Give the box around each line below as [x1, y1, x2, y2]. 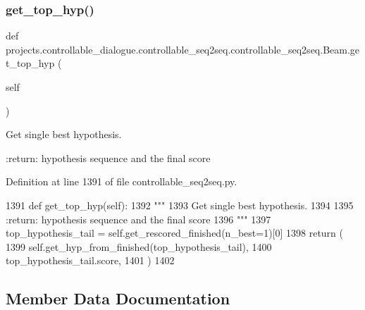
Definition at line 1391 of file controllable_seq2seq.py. [6, 174, 237, 189]
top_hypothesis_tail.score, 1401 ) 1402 [6, 253, 175, 268]
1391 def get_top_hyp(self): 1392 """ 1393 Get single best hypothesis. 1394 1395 [6, 197, 354, 212]
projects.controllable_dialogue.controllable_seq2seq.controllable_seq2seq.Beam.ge [6, 42, 360, 56]
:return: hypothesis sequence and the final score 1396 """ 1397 [6, 211, 271, 226]
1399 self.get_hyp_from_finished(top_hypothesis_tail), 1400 [6, 239, 272, 254]
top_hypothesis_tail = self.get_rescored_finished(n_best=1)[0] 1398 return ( [6, 225, 344, 240]
